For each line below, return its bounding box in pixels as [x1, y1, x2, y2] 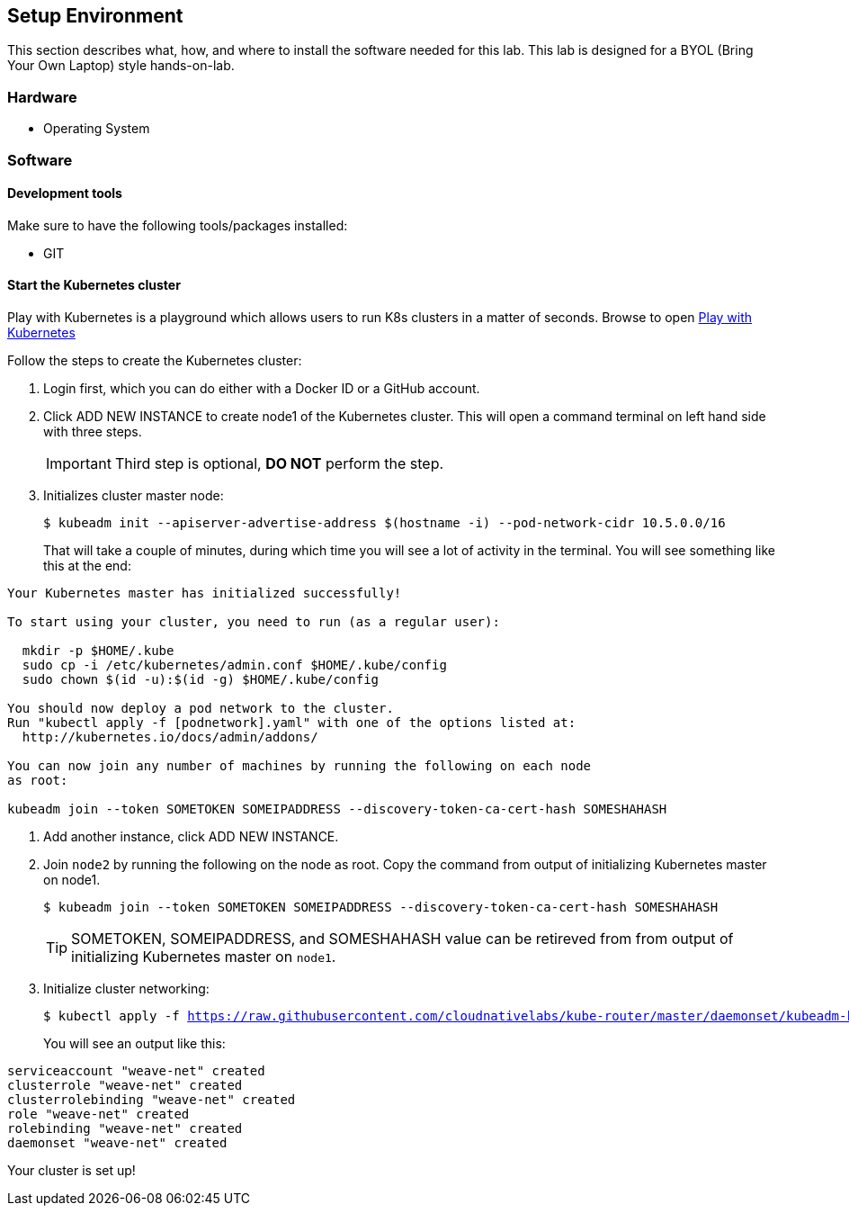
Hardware [7, 87, 77, 106]
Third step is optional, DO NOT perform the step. [114, 454, 444, 472]
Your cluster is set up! [7, 1162, 136, 1178]
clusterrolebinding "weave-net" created [7, 1092, 296, 1107]
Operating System [43, 121, 150, 137]
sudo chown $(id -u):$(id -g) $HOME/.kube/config [22, 671, 380, 687]
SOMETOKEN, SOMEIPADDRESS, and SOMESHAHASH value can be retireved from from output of [71, 929, 734, 948]
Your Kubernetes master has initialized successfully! [7, 585, 402, 600]
